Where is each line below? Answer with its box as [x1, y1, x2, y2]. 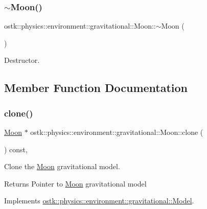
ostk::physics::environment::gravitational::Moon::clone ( [30, 127, 203, 137]
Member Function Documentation [4, 80, 188, 96]
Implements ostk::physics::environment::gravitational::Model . [4, 195, 194, 206]
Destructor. [4, 55, 40, 65]
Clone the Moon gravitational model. [4, 161, 120, 172]
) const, [4, 144, 28, 154]
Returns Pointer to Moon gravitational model [4, 178, 147, 189]
